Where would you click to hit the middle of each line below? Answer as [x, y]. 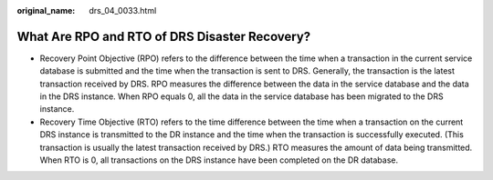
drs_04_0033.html [123, 10]
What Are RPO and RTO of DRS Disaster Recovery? [164, 36]
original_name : [46, 10]
